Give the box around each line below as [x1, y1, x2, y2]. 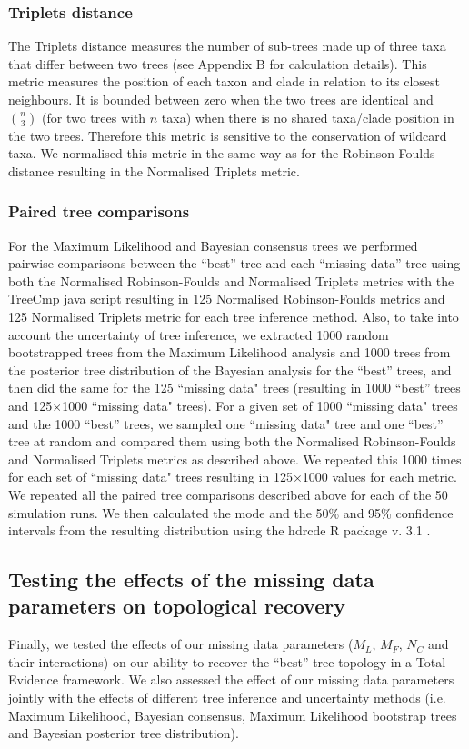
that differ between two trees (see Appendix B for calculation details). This [8, 54, 427, 73]
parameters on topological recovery [8, 592, 345, 620]
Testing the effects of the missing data [8, 565, 374, 594]
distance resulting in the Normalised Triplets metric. [8, 161, 300, 180]
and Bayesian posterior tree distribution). [8, 724, 239, 743]
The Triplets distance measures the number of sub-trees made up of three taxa [8, 36, 446, 55]
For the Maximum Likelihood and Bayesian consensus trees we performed [8, 235, 418, 255]
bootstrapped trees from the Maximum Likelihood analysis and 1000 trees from [8, 343, 451, 362]
